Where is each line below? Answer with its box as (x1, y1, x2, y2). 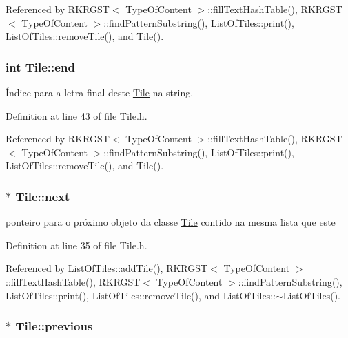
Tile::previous (15, 317, 93, 335)
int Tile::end (6, 58, 75, 75)
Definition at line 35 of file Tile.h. (6, 237, 147, 252)
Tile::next (15, 187, 70, 204)
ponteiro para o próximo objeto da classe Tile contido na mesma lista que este (6, 215, 336, 229)
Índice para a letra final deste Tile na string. (6, 85, 194, 99)
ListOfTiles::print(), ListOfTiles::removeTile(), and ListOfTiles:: (6, 288, 276, 302)
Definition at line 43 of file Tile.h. (6, 108, 147, 123)
